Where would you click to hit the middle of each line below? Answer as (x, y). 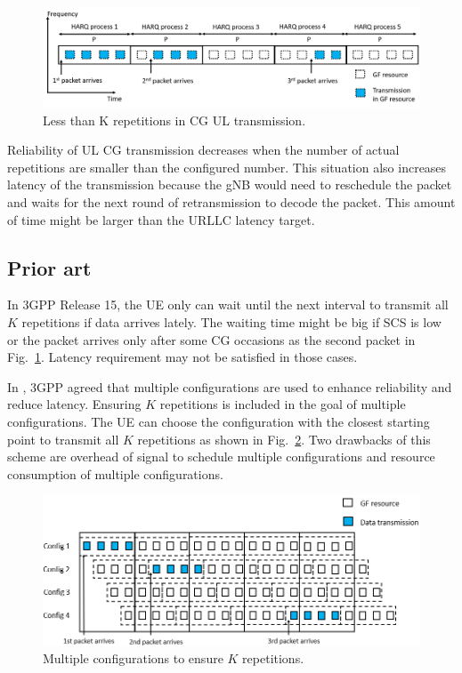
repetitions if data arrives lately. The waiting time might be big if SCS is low (231, 321)
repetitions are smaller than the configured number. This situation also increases (227, 167)
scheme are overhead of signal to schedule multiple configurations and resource (221, 457)
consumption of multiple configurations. (115, 473)
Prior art (49, 267)
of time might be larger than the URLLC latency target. (161, 219)
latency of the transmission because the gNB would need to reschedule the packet (230, 184)
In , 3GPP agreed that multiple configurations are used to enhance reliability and (230, 386)
